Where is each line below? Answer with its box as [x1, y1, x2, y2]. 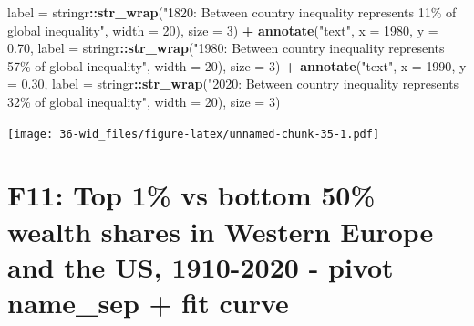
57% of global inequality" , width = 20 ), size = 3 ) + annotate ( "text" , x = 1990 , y [7, 56, 467, 75]
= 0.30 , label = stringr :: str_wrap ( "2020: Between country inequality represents [7, 74, 459, 93]
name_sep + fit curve [7, 283, 289, 321]
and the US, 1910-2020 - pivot [7, 247, 394, 285]
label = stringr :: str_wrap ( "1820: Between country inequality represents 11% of [7, 3, 457, 21]
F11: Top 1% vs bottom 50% [7, 176, 376, 214]
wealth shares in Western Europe [7, 212, 434, 249]
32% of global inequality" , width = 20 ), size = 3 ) [7, 91, 281, 110]
